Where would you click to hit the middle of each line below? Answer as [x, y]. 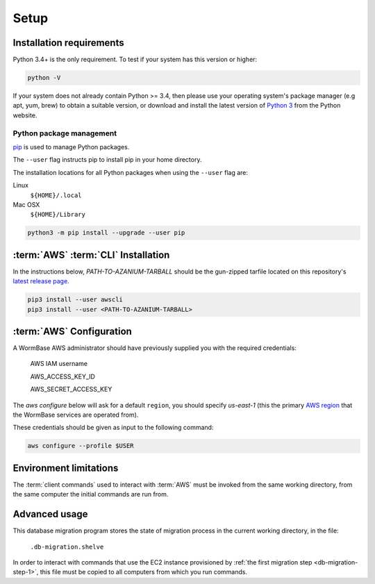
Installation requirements [68, 43]
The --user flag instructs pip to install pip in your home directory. [107, 160]
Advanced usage [50, 514]
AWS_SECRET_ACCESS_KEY [71, 390]
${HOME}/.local [56, 195]
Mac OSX [26, 204]
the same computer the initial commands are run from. [91, 494]
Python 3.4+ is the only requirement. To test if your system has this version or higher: [135, 60]
